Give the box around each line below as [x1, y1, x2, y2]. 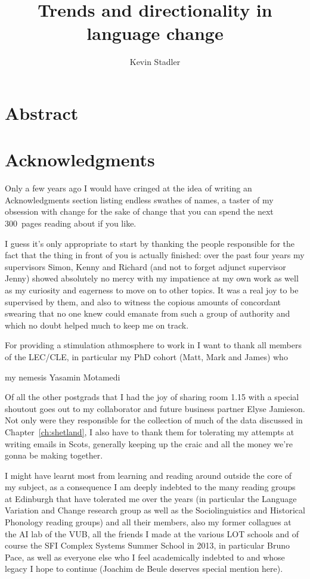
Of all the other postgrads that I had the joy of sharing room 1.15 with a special [5, 391, 299, 403]
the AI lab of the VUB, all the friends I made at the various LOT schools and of [5, 527, 299, 540]
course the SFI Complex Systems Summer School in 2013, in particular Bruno [5, 539, 290, 552]
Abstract [5, 100, 79, 125]
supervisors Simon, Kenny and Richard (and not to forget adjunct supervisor [5, 260, 286, 273]
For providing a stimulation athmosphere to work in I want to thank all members [5, 339, 302, 351]
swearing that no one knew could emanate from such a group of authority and [5, 307, 290, 320]
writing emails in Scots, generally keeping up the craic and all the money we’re [5, 437, 293, 450]
